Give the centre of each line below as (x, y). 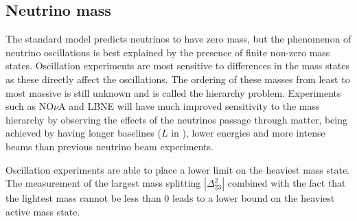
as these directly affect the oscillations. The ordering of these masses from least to (178, 79)
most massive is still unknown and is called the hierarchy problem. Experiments (173, 92)
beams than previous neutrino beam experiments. (110, 146)
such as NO (30, 106)
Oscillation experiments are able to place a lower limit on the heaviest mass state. (178, 169)
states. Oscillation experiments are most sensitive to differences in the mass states (178, 66)
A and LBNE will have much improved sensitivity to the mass (189, 106)
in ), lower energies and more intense (248, 133)
